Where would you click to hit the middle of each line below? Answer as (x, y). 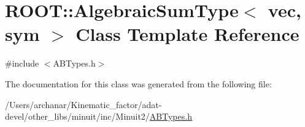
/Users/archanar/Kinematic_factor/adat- (83, 104)
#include (22, 63)
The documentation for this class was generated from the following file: (138, 83)
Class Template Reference (187, 34)
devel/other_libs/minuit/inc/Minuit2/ (77, 116)
